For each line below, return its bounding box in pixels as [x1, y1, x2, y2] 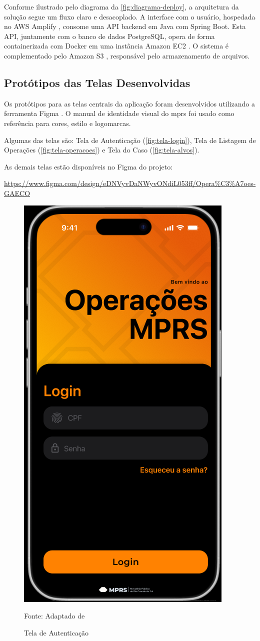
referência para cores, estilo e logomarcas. [4, 117, 131, 128]
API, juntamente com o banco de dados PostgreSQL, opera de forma [4, 30, 215, 41]
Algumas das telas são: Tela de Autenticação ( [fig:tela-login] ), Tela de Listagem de [4, 134, 256, 145]
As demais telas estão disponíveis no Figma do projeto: [4, 161, 173, 171]
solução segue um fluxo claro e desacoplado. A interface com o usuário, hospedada [4, 11, 255, 21]
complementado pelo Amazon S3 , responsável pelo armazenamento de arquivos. [4, 50, 250, 60]
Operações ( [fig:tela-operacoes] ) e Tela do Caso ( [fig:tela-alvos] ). [4, 144, 199, 155]
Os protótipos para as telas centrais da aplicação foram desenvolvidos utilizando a [4, 98, 255, 108]
